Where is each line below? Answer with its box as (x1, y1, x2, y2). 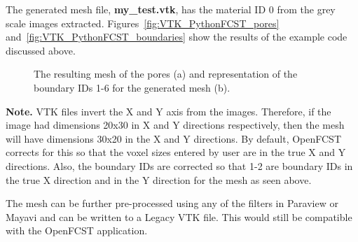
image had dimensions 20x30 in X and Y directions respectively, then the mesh (6, 118, 345, 132)
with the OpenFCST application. (6, 223, 148, 238)
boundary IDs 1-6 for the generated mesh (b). (34, 80, 230, 94)
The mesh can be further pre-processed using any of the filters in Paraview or (6, 196, 338, 211)
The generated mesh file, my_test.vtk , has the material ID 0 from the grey (6, 2, 336, 16)
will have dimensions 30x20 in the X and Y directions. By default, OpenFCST (6, 131, 342, 145)
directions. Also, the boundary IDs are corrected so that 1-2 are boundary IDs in (6, 158, 353, 173)
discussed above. (6, 43, 76, 57)
